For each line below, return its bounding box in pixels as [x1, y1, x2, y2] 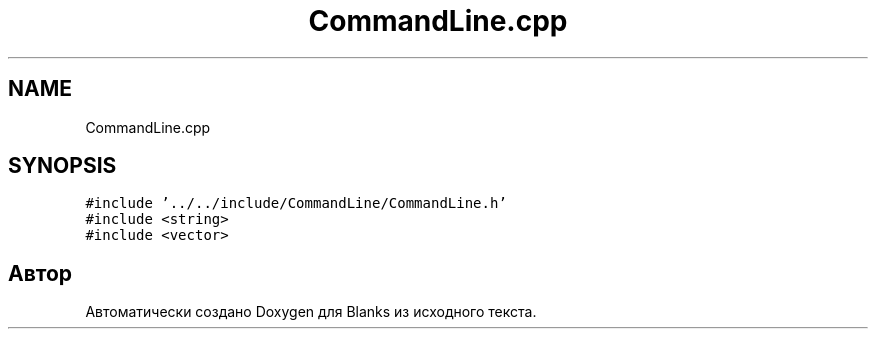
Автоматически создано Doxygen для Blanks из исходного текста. [85, 303, 537, 321]
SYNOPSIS [8, 153, 117, 179]
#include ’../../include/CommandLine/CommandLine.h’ [85, 195, 507, 212]
